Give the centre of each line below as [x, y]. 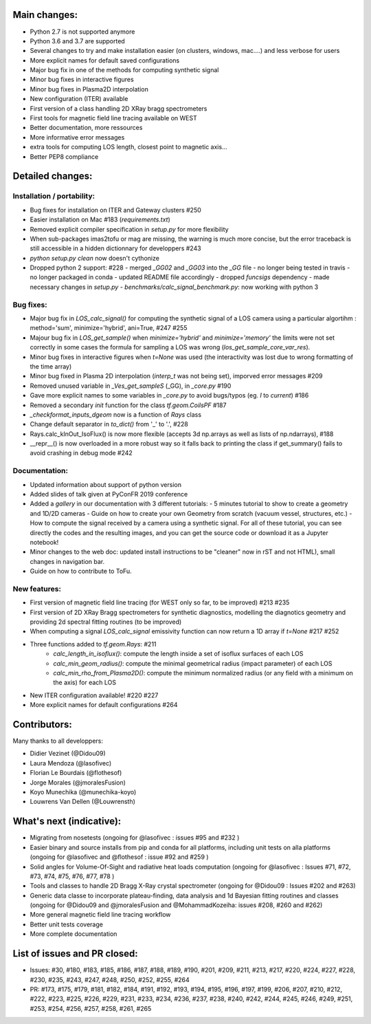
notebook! [44, 542]
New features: [37, 589]
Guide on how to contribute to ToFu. [81, 571]
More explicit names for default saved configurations [105, 60]
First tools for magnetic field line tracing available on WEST [113, 118]
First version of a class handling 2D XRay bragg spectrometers [119, 108]
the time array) [51, 366]
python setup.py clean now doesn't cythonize [94, 258]
